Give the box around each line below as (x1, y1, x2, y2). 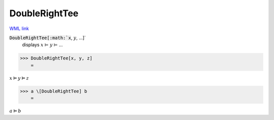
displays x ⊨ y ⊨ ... (22, 42, 63, 48)
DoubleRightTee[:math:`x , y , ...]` (9, 35, 86, 41)
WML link (9, 25, 29, 32)
